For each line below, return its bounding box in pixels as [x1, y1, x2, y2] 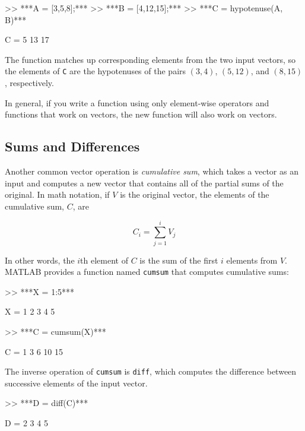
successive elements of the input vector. [5, 376, 148, 389]
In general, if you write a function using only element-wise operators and [5, 96, 269, 109]
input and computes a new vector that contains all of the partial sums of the [5, 176, 284, 189]
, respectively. [5, 77, 54, 89]
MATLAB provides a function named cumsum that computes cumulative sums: [5, 265, 289, 278]
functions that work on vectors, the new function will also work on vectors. [5, 108, 277, 121]
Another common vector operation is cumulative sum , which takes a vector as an [5, 165, 298, 178]
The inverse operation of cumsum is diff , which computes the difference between [5, 365, 297, 378]
